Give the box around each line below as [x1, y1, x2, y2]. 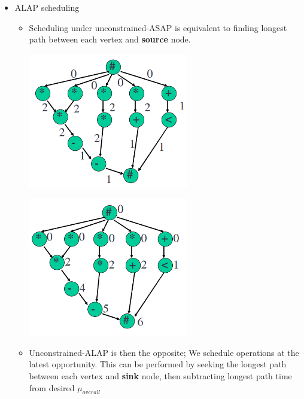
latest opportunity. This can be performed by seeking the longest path [29, 358, 287, 370]
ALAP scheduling [14, 1, 80, 13]
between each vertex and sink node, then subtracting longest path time [29, 369, 292, 382]
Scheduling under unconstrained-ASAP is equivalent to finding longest [29, 21, 287, 33]
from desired [29, 381, 75, 394]
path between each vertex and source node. [29, 33, 191, 45]
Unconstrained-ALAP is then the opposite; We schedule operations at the [29, 346, 299, 358]
